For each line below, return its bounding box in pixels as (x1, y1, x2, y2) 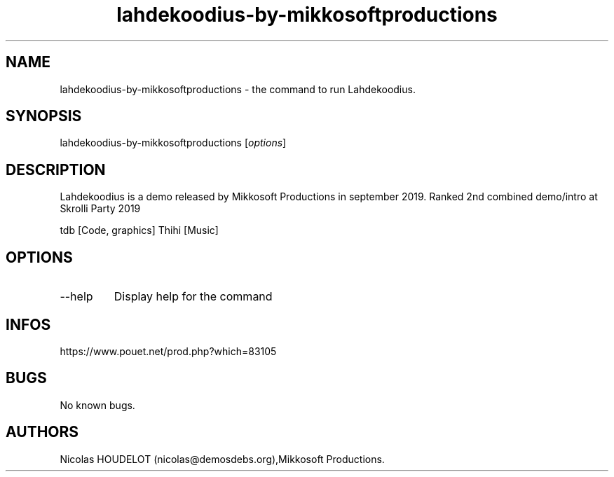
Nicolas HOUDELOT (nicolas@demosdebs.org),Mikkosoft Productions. (60, 452, 385, 465)
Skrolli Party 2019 (60, 202, 141, 215)
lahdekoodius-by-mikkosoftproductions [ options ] (60, 137, 287, 149)
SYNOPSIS (6, 107, 82, 125)
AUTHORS (6, 423, 79, 441)
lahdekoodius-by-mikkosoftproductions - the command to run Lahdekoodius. (60, 83, 416, 95)
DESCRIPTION (6, 160, 106, 179)
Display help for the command (114, 289, 273, 304)
